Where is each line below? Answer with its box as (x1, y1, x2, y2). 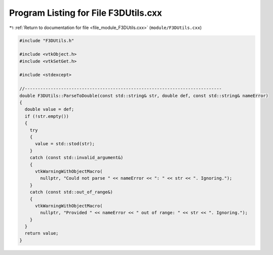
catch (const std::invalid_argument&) (30, 155, 123, 160)
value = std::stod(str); (35, 141, 95, 147)
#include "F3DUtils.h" (19, 37, 74, 43)
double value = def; (25, 106, 74, 112)
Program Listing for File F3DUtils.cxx (9, 7, 162, 18)
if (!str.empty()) (25, 113, 69, 119)
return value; (25, 230, 59, 236)
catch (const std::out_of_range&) (30, 190, 113, 195)
